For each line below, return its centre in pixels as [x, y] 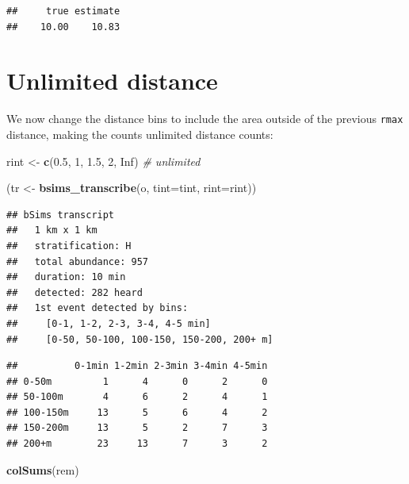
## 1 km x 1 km [52, 230]
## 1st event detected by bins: [97, 308]
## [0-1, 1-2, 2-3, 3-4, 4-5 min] [109, 323]
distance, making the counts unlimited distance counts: [140, 134]
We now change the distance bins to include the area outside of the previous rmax [205, 119]
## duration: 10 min [66, 277]
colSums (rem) [43, 469]
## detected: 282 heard [75, 292]
